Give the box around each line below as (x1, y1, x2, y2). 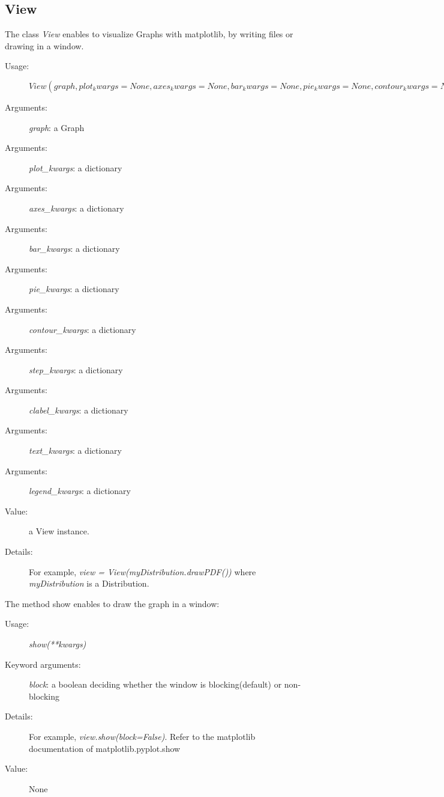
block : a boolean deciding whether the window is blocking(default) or (29, 678, 282, 691)
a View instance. (29, 525, 89, 537)
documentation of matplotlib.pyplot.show (29, 742, 181, 754)
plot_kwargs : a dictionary (29, 161, 122, 174)
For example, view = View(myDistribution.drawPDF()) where (29, 565, 256, 578)
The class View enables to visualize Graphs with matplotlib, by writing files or (5, 28, 293, 40)
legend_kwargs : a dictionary (29, 484, 131, 497)
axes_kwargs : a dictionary (29, 201, 124, 214)
